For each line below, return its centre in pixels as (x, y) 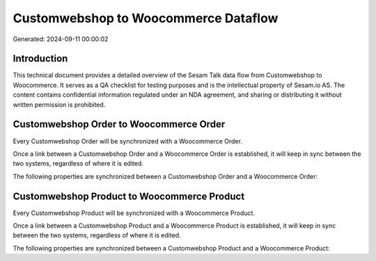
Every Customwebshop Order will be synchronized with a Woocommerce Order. (128, 141)
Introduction (40, 59)
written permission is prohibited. (59, 104)
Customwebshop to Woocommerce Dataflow (146, 18)
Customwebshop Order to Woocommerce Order (119, 124)
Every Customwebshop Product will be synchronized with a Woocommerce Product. (134, 213)
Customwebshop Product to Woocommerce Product (129, 196)
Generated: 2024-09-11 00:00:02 (61, 39)
